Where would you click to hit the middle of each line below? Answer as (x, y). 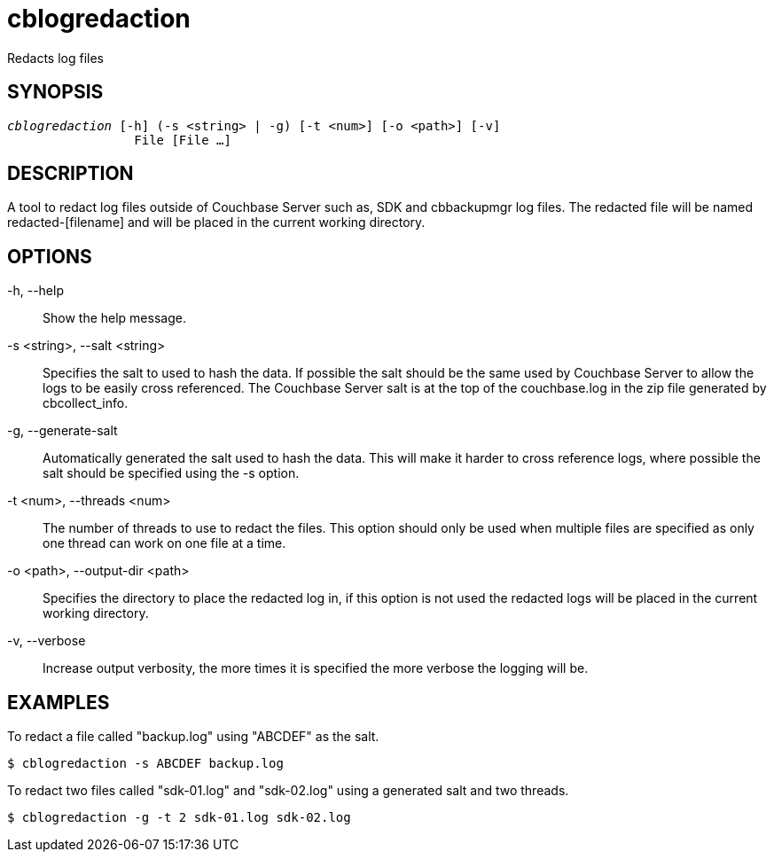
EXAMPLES (59, 702)
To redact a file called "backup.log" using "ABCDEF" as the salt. (193, 737)
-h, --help (35, 291)
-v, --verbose (47, 641)
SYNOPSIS (55, 92)
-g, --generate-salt (63, 431)
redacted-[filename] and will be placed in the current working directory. (216, 223)
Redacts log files (55, 58)
